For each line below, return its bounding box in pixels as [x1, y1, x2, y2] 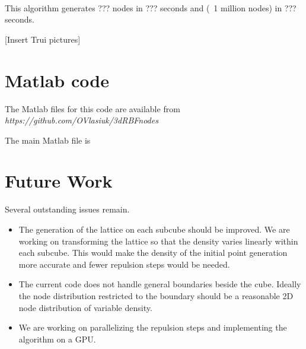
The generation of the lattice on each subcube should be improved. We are [18, 223, 290, 235]
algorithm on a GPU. [18, 332, 96, 345]
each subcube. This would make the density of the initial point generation [18, 246, 288, 259]
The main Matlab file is [5, 134, 91, 146]
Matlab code [5, 68, 109, 92]
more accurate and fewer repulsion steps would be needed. [18, 258, 230, 270]
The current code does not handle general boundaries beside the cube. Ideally [18, 278, 301, 290]
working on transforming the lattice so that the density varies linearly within [18, 234, 298, 247]
